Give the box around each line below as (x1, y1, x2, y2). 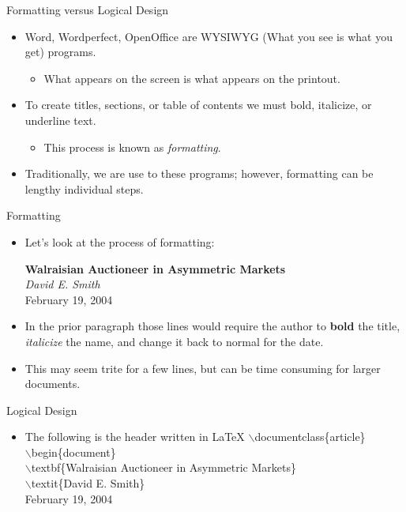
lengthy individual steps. (24, 180, 144, 197)
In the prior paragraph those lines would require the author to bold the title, (24, 318, 400, 334)
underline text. (24, 111, 96, 128)
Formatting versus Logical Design (6, 2, 169, 17)
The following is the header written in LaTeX (24, 428, 245, 445)
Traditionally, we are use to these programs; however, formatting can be (24, 165, 374, 182)
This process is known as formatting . (43, 138, 221, 155)
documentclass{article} (254, 428, 366, 445)
